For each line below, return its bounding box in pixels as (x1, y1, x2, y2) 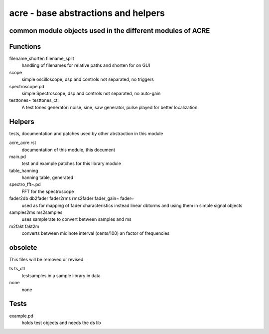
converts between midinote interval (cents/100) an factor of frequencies (21, 230, 170, 236)
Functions (9, 42, 41, 51)
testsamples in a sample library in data (21, 272, 101, 279)
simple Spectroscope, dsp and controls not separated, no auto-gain (21, 90, 161, 97)
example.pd (9, 313, 33, 319)
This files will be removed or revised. (9, 257, 85, 263)
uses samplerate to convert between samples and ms (21, 216, 132, 222)
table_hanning (9, 167, 38, 173)
